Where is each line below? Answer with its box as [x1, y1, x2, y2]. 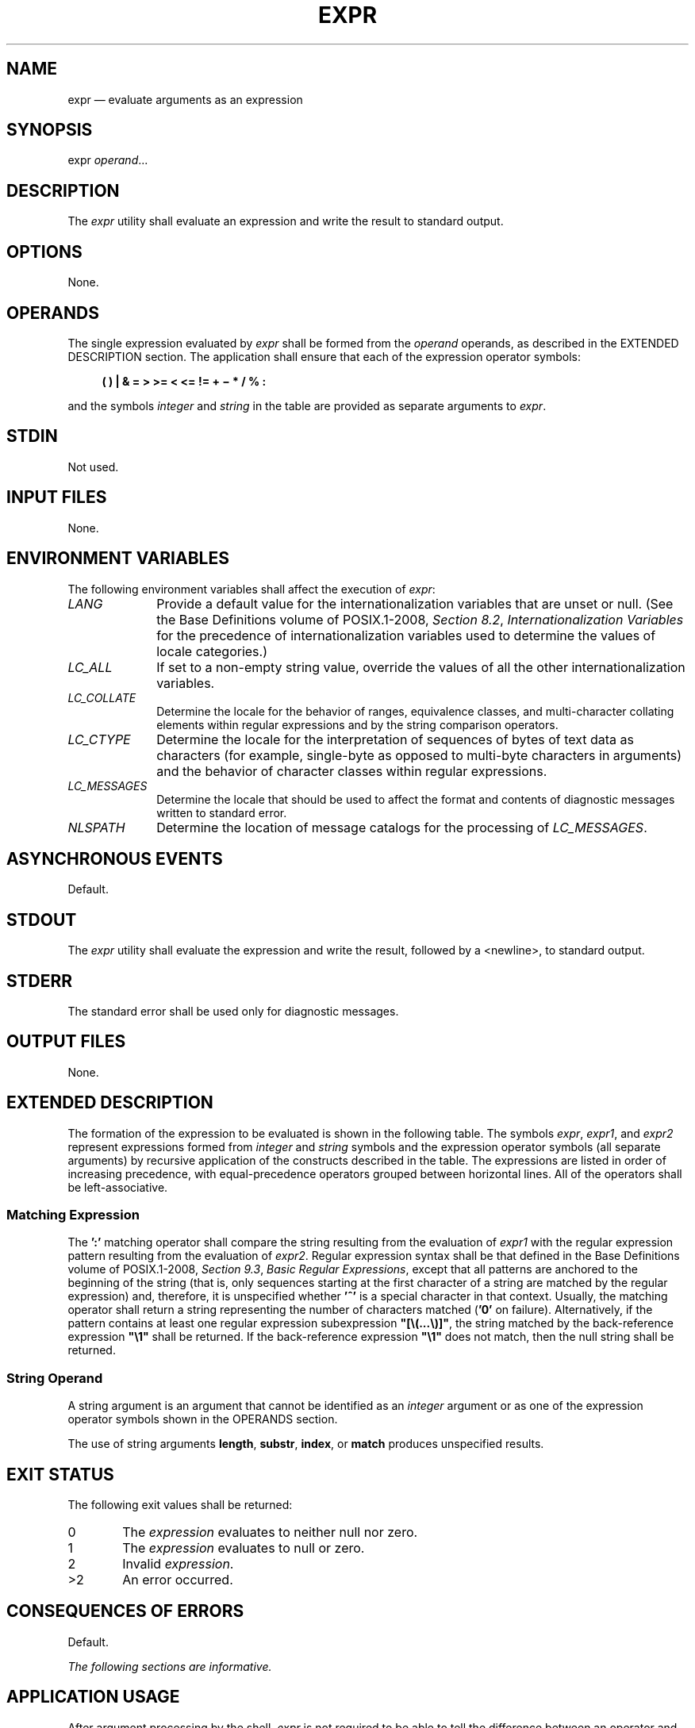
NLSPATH [67, 819, 125, 835]
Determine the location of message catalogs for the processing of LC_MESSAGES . [156, 819, 647, 835]
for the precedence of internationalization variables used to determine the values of [156, 627, 656, 643]
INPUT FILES [6, 487, 107, 508]
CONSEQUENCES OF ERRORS [6, 1601, 244, 1622]
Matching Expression [6, 1207, 140, 1223]
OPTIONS [6, 241, 83, 262]
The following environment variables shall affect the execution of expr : [67, 582, 436, 596]
